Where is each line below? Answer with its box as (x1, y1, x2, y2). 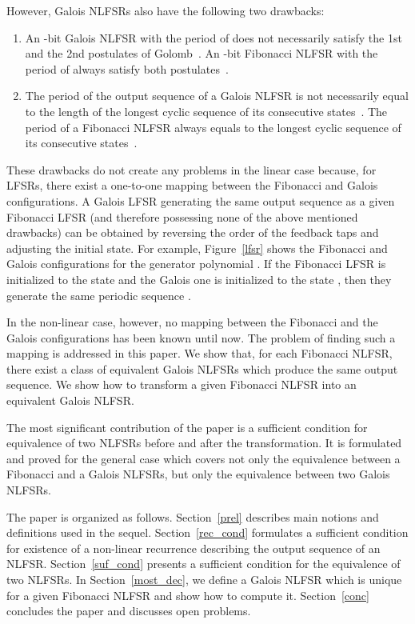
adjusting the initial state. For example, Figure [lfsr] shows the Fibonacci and (6, 239, 388, 256)
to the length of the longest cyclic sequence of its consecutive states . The (25, 102, 388, 119)
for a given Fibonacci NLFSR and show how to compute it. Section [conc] (6, 586, 369, 603)
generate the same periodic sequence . (6, 286, 191, 303)
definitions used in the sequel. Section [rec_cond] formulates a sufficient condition (6, 524, 409, 541)
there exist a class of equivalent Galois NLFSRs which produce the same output (6, 360, 398, 377)
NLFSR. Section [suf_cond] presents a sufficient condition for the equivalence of (6, 555, 401, 572)
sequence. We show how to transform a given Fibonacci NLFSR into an (6, 376, 357, 393)
